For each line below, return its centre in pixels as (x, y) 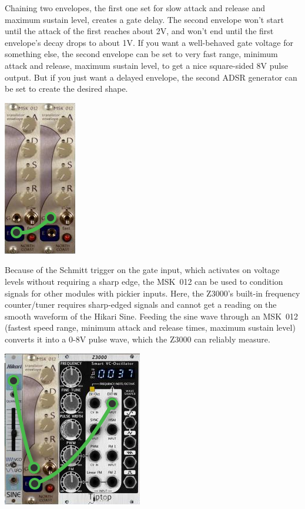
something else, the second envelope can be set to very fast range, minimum (141, 54)
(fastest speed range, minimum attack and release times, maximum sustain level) (150, 327)
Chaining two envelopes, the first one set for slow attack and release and (135, 8)
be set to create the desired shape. (66, 89)
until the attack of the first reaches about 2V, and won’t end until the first (139, 31)
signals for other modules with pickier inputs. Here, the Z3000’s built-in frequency (152, 293)
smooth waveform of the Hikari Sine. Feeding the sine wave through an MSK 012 (152, 316)
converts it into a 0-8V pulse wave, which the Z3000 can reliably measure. (138, 339)
